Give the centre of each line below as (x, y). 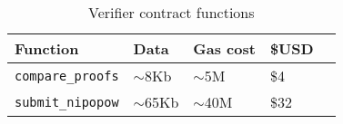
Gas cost (224, 48)
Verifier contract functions (171, 12)
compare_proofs (67, 76)
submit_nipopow (67, 102)
